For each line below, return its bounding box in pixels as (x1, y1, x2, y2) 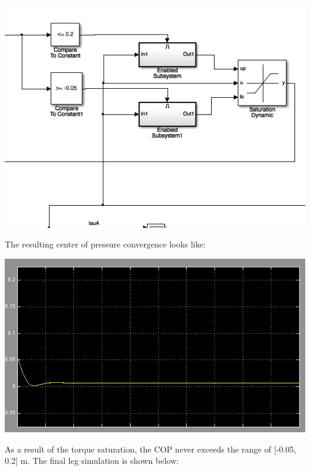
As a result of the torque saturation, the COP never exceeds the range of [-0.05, (5, 442, 296, 455)
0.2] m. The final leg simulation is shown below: (5, 454, 179, 467)
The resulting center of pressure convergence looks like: (5, 238, 206, 250)
